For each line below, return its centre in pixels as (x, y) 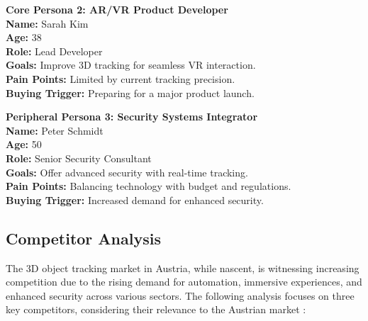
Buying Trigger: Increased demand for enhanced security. (135, 199)
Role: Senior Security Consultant (79, 158)
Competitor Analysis (83, 238)
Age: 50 (24, 144)
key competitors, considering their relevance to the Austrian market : (156, 309)
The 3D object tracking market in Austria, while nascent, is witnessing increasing (183, 267)
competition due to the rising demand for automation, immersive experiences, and (184, 282)
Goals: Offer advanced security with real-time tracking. (127, 172)
